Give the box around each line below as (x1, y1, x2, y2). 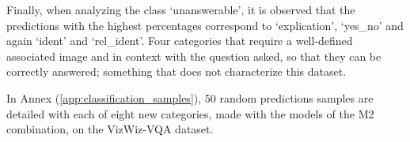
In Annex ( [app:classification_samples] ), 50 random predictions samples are (6, 89, 374, 106)
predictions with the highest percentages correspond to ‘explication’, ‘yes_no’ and (6, 17, 404, 33)
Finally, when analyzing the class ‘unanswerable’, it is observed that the (6, 2, 355, 17)
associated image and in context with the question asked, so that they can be (6, 47, 382, 64)
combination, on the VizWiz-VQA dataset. (6, 121, 214, 137)
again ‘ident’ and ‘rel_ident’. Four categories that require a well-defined (6, 32, 353, 49)
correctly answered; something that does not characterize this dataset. (6, 63, 347, 80)
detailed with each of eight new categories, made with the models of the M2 (6, 105, 374, 121)
